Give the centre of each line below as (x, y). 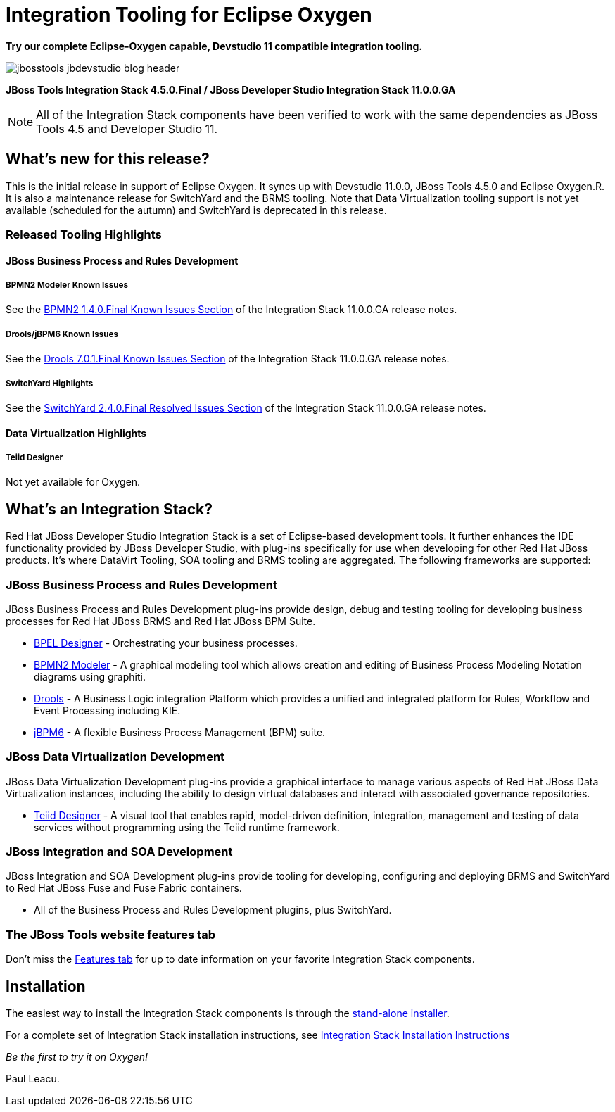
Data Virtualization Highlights (76, 433)
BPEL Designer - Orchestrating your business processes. (166, 643)
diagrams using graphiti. (90, 676)
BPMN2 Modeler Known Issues (67, 285)
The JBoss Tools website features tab (110, 934)
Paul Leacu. (33, 1079)
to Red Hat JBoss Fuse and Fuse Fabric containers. (124, 888)
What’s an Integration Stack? (109, 509)
